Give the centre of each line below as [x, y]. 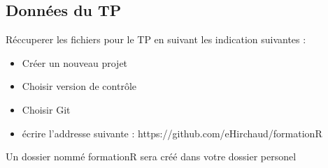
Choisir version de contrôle [79, 86]
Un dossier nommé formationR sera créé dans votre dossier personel [151, 156]
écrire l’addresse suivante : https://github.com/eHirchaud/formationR [172, 133]
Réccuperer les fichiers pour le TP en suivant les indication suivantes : [156, 39]
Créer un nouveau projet [75, 62]
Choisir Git [46, 109]
